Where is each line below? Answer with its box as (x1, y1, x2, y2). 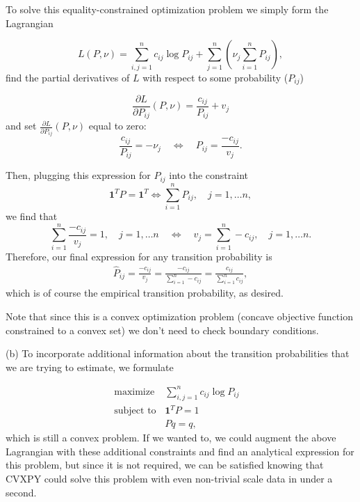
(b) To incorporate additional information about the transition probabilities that (6, 346, 350, 361)
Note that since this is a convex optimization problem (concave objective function (6, 308, 353, 323)
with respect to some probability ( (142, 70, 288, 84)
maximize (114, 386, 155, 397)
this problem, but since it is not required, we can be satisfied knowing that (6, 457, 324, 472)
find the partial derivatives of (6, 70, 130, 84)
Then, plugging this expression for (6, 168, 151, 182)
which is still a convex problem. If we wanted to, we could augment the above (6, 430, 336, 445)
